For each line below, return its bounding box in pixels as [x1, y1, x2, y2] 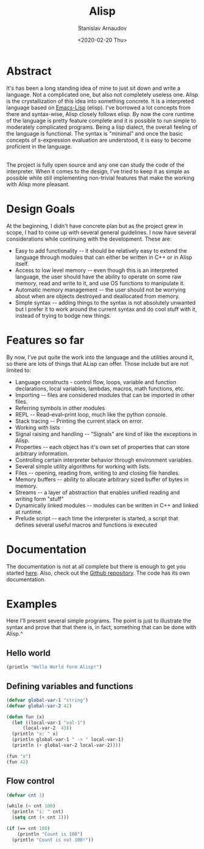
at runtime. [15, 508, 43, 516]
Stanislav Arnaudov [78, 24, 127, 32]
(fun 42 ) [6, 759, 29, 765]
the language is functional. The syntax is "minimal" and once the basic [6, 129, 183, 137]
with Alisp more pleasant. [6, 180, 70, 188]
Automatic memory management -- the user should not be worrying [15, 286, 186, 293]
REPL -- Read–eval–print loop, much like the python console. [15, 410, 167, 418]
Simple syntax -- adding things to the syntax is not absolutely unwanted [15, 299, 196, 306]
